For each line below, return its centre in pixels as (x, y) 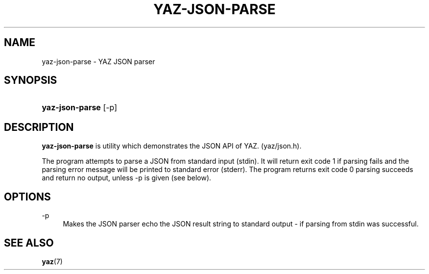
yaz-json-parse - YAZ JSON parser (98, 61)
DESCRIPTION (39, 127)
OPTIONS (27, 197)
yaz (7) (52, 261)
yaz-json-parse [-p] (80, 108)
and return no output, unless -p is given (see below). (127, 178)
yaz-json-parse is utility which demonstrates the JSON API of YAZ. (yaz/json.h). (172, 146)
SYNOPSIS (31, 80)
